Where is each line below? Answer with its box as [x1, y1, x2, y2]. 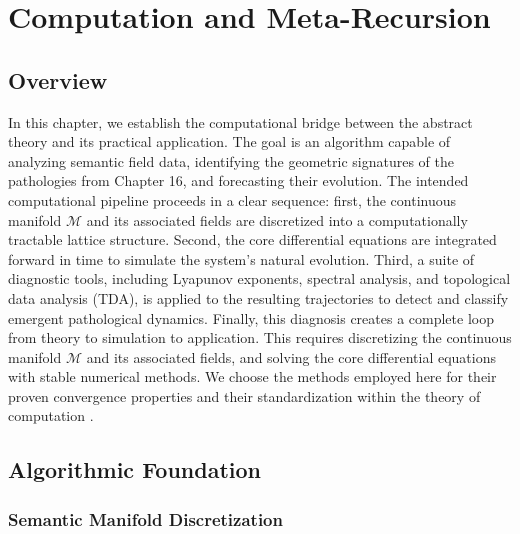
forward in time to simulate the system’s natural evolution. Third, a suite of [8, 248, 475, 269]
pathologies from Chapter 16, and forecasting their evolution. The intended [8, 170, 469, 191]
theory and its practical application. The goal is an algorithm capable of [8, 131, 451, 152]
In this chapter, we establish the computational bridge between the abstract [8, 111, 473, 132]
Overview [8, 64, 108, 95]
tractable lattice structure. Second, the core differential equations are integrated [8, 229, 497, 250]
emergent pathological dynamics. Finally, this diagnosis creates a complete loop [8, 307, 494, 328]
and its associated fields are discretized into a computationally [86, 209, 468, 230]
